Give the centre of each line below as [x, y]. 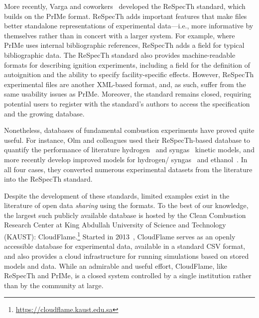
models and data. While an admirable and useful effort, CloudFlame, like [116, 265]
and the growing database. [44, 113]
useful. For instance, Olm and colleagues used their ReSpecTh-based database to [127, 140]
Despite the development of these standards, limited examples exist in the [117, 195]
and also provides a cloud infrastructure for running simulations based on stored [127, 256]
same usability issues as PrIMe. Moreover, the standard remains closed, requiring [128, 94]
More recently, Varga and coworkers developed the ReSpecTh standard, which [125, 6]
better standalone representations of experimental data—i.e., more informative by [129, 26]
